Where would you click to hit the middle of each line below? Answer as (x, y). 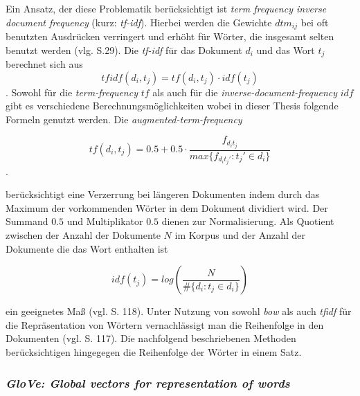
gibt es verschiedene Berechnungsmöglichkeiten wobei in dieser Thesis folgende (172, 106)
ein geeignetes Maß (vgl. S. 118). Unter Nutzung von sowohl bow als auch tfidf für (179, 311)
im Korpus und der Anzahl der (240, 235)
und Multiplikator (105, 221)
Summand (27, 221)
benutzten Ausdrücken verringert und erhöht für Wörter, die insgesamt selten (170, 36)
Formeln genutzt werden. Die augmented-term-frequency (124, 119)
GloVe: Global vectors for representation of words (148, 382)
